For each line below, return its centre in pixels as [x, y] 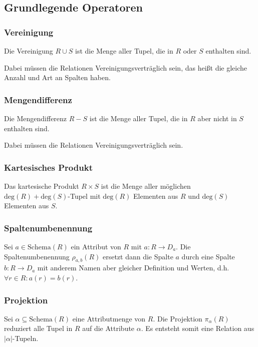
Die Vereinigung [29, 51]
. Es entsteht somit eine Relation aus [198, 328]
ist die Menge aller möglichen [146, 186]
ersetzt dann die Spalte [138, 256]
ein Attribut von [96, 246]
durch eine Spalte [208, 256]
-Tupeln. [25, 338]
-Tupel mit [84, 196]
